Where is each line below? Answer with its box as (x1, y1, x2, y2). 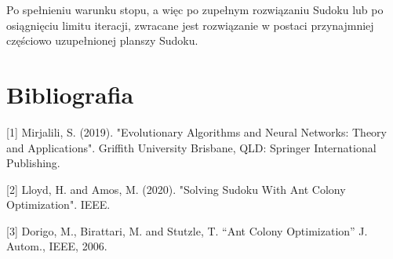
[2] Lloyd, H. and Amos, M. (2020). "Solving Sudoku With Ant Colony (6, 181, 346, 197)
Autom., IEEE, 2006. (6, 238, 107, 254)
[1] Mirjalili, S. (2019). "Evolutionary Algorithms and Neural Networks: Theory (6, 123, 387, 140)
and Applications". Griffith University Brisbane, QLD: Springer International (6, 139, 377, 155)
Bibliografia (6, 78, 134, 110)
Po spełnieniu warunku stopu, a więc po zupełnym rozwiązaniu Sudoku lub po (6, 2, 384, 17)
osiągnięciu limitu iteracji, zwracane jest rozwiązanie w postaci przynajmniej (6, 16, 374, 33)
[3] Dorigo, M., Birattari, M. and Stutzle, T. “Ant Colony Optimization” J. (6, 222, 368, 239)
